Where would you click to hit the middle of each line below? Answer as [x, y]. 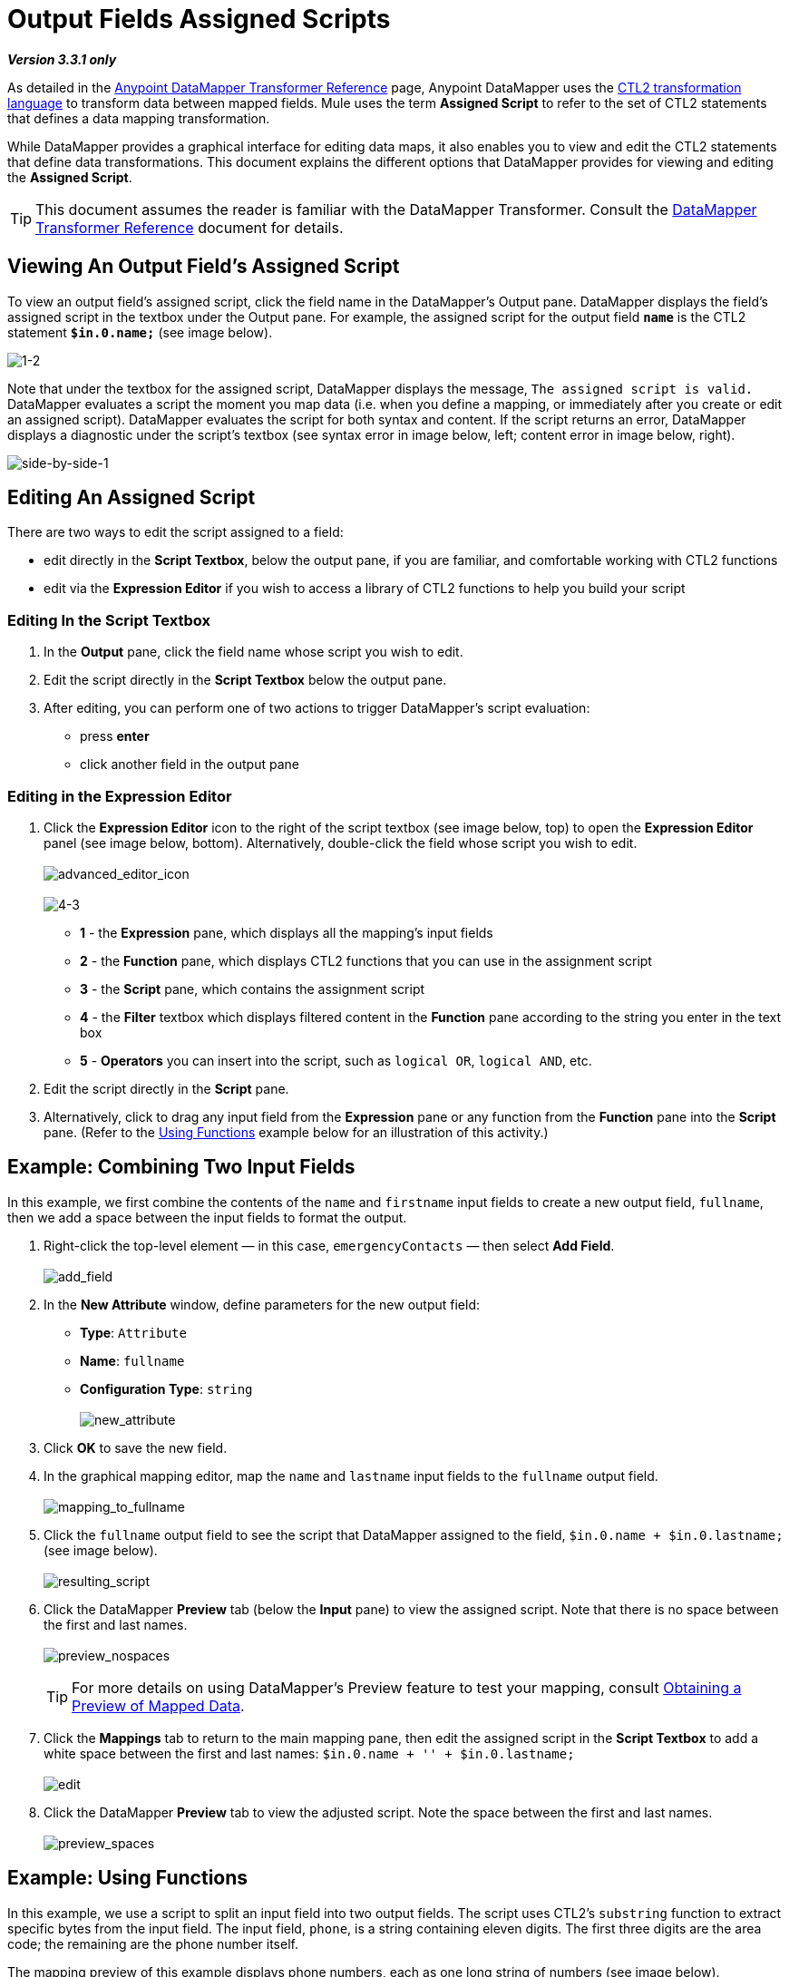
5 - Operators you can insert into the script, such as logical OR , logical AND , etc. [336, 1060]
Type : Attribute [133, 1332]
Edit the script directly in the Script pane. [166, 1088]
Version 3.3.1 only [62, 59]
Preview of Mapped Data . [158, 1705]
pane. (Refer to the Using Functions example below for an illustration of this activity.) [296, 1132]
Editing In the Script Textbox [109, 620]
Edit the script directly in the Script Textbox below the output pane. [245, 680]
